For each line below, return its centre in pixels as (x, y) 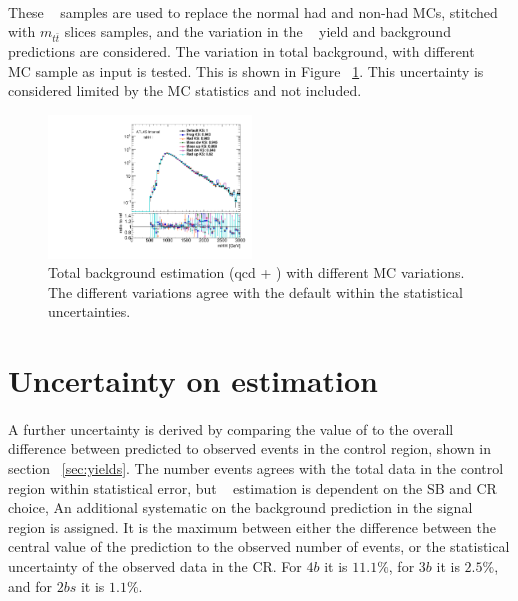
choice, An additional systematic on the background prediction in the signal (240, 507)
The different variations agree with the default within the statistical (255, 291)
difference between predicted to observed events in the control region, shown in (249, 448)
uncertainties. (89, 311)
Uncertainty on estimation (193, 380)
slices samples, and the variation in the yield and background (257, 31)
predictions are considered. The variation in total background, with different (241, 50)
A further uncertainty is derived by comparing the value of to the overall (231, 428)
